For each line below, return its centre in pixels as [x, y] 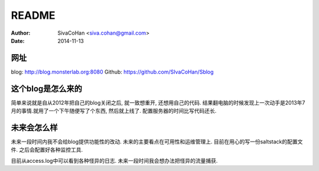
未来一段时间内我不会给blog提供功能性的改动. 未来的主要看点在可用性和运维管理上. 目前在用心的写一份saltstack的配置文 [157, 142]
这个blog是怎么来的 [47, 88]
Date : [18, 41]
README [33, 15]
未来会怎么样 [34, 127]
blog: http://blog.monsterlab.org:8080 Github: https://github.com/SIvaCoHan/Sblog [112, 72]
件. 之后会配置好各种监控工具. [47, 150]
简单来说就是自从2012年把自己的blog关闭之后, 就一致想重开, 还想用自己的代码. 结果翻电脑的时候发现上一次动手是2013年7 [158, 102]
